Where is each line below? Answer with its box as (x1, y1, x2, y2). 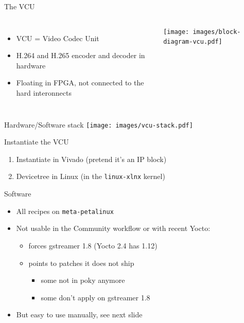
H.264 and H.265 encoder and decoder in (16, 50, 145, 61)
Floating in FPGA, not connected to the (16, 77, 144, 88)
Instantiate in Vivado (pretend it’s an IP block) (16, 153, 167, 164)
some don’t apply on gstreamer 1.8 (41, 292, 150, 302)
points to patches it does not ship (28, 257, 134, 268)
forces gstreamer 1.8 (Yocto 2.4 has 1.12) (28, 240, 158, 250)
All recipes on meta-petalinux (16, 205, 114, 216)
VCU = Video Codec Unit (16, 32, 99, 43)
